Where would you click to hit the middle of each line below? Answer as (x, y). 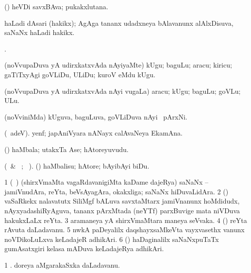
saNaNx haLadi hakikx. (40, 32)
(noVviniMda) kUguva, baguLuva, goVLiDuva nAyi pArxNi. (96, 116)
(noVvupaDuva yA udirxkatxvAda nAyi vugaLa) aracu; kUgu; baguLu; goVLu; (123, 91)
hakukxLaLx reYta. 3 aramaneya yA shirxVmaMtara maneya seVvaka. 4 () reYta (126, 220)
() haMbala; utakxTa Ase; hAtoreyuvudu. (67, 149)
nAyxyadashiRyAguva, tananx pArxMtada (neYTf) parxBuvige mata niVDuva (122, 210)
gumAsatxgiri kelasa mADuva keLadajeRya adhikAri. (84, 248)
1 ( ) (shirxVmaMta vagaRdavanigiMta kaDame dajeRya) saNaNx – (106, 182)
